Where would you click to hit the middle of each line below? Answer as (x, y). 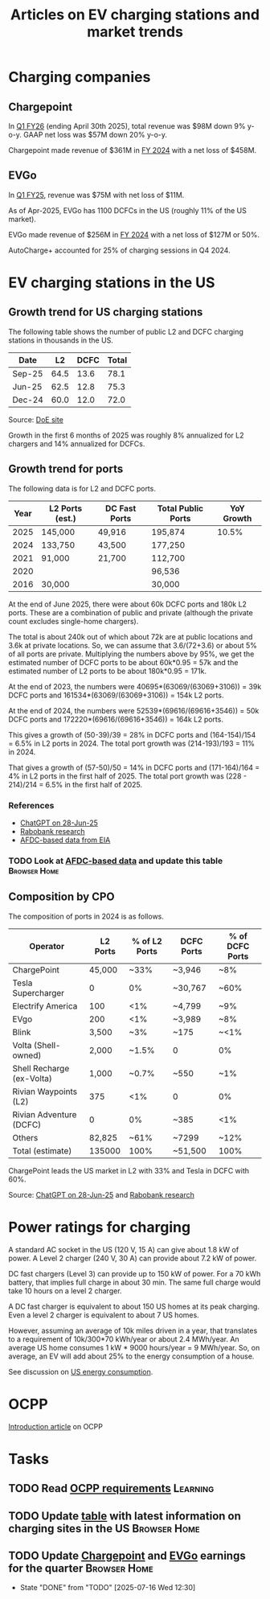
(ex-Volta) (32, 1078)
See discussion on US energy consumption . (81, 1371)
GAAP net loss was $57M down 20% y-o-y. (95, 135)
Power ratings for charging (100, 1227)
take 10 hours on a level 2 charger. (65, 1291)
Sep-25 (28, 373)
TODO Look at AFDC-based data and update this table (116, 861)
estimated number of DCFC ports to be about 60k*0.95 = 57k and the (123, 662)
